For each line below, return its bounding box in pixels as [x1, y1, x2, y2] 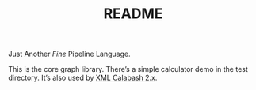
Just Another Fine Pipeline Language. [8, 49, 131, 59]
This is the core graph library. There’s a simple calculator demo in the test [8, 65, 248, 74]
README [103, 5, 163, 23]
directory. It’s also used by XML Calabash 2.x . [8, 73, 158, 83]
